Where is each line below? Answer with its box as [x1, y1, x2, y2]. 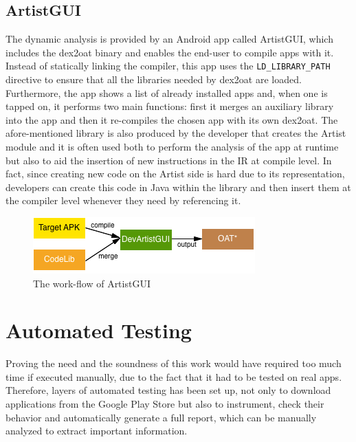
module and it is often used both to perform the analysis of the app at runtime [5, 140, 339, 154]
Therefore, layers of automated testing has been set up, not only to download [5, 383, 331, 397]
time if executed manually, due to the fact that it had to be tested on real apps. [5, 369, 342, 384]
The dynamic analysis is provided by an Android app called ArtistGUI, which [5, 32, 333, 46]
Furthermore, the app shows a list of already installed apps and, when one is [5, 85, 328, 100]
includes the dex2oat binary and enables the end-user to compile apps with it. [5, 45, 334, 59]
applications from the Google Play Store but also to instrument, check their [5, 397, 324, 411]
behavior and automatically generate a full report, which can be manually [5, 410, 317, 424]
